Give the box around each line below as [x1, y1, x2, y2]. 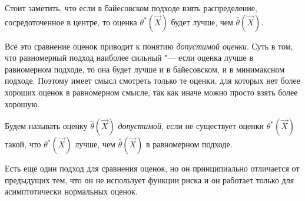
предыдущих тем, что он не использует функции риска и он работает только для [5, 173, 294, 186]
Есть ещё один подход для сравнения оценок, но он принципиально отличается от [5, 162, 300, 174]
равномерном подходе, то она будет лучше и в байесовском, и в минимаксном [5, 62, 285, 75]
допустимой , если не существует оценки [118, 120, 264, 132]
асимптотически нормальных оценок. [5, 185, 138, 197]
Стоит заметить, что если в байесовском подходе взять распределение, [5, 2, 257, 14]
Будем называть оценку [5, 120, 88, 132]
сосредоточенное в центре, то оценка [5, 15, 137, 28]
